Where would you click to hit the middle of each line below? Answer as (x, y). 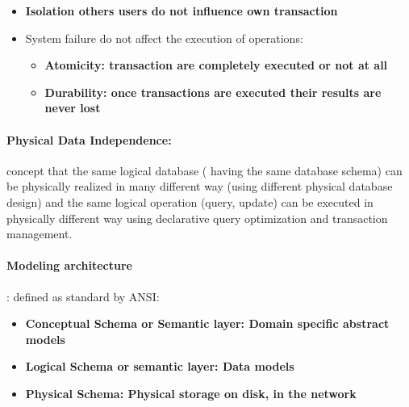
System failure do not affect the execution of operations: (164, 38)
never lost (73, 108)
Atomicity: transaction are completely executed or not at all (216, 65)
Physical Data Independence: (89, 139)
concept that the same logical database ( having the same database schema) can (204, 170)
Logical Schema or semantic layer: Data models (160, 366)
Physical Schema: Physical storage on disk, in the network (191, 393)
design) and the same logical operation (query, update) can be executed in (190, 201)
